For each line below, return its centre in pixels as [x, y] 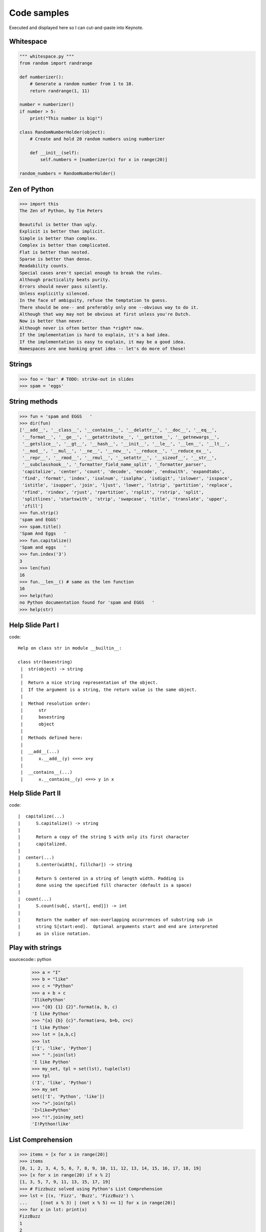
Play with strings [35, 947]
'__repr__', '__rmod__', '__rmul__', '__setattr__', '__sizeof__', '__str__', [120, 458]
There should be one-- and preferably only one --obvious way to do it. [109, 307]
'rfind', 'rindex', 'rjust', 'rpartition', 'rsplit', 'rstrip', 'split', [113, 492]
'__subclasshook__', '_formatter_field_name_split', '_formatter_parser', [115, 465]
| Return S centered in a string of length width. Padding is [101, 878]
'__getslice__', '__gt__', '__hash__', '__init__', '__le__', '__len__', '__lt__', [126, 444]
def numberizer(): [42, 77]
